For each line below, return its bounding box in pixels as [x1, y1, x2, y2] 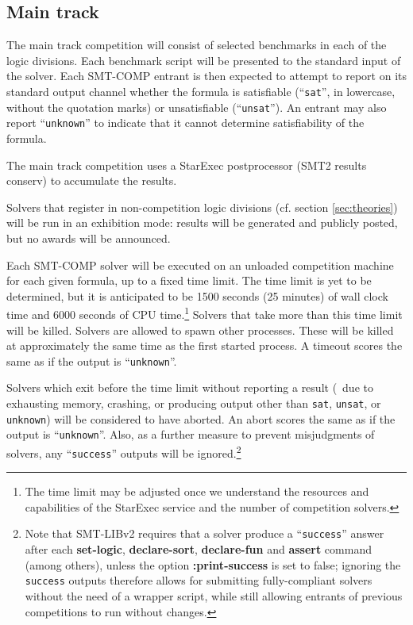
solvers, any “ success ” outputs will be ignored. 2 [6, 442, 241, 461]
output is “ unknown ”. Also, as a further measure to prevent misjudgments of [6, 426, 375, 443]
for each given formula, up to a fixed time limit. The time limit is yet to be [6, 272, 372, 289]
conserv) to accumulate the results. [6, 172, 177, 189]
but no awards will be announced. [6, 229, 171, 246]
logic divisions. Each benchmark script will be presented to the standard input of [6, 52, 401, 68]
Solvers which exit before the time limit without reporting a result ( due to [6, 379, 373, 396]
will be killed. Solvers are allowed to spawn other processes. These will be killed [6, 321, 394, 338]
